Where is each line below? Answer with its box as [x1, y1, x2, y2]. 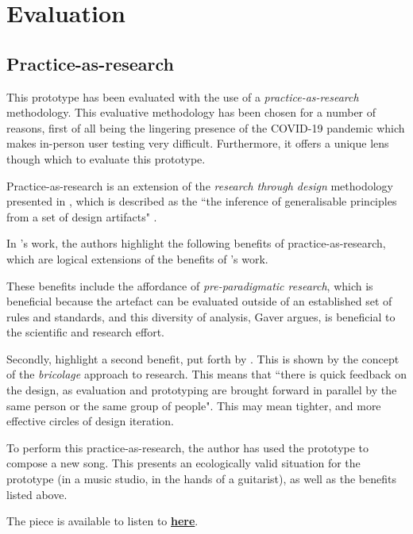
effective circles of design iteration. [6, 413, 174, 429]
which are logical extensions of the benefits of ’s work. [6, 250, 268, 267]
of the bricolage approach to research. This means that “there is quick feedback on [6, 366, 407, 382]
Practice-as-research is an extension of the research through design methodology [6, 177, 394, 194]
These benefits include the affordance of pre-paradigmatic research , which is [6, 277, 373, 294]
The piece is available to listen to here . [6, 513, 199, 529]
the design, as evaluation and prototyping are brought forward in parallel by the [6, 382, 397, 398]
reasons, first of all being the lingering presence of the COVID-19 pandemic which [6, 119, 405, 136]
